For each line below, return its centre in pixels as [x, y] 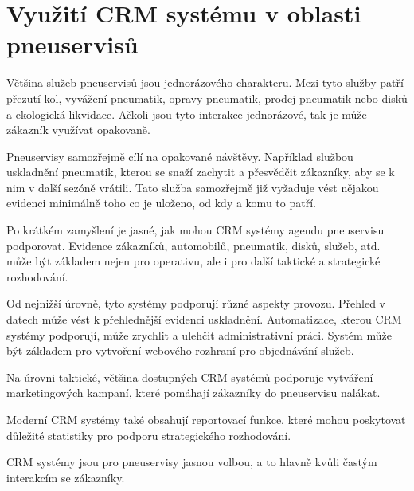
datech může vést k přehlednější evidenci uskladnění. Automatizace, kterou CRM [204, 319]
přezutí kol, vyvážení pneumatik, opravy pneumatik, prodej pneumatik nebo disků [207, 98]
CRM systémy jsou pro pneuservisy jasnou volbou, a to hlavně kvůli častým [192, 462]
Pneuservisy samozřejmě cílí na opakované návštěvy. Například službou [180, 156]
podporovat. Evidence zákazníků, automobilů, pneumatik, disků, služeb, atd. [193, 245]
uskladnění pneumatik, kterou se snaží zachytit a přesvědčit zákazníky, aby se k [201, 172]
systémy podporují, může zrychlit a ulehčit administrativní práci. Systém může [199, 334]
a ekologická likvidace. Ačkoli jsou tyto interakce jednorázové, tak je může [187, 114]
